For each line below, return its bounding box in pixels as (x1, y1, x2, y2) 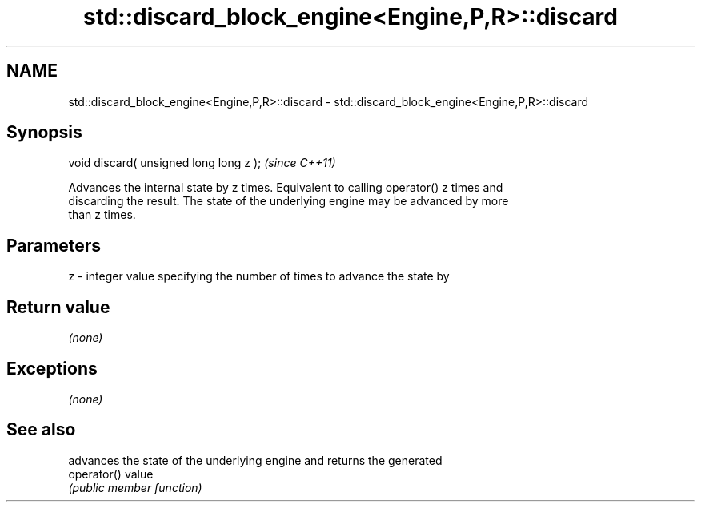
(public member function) (68, 480, 202, 494)
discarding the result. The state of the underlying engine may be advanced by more (68, 194, 509, 208)
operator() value (68, 466, 154, 481)
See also (6, 419, 76, 440)
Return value (6, 296, 110, 317)
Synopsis (6, 122, 82, 143)
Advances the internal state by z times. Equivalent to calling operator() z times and (68, 181, 503, 195)
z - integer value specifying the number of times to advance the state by (68, 269, 450, 284)
